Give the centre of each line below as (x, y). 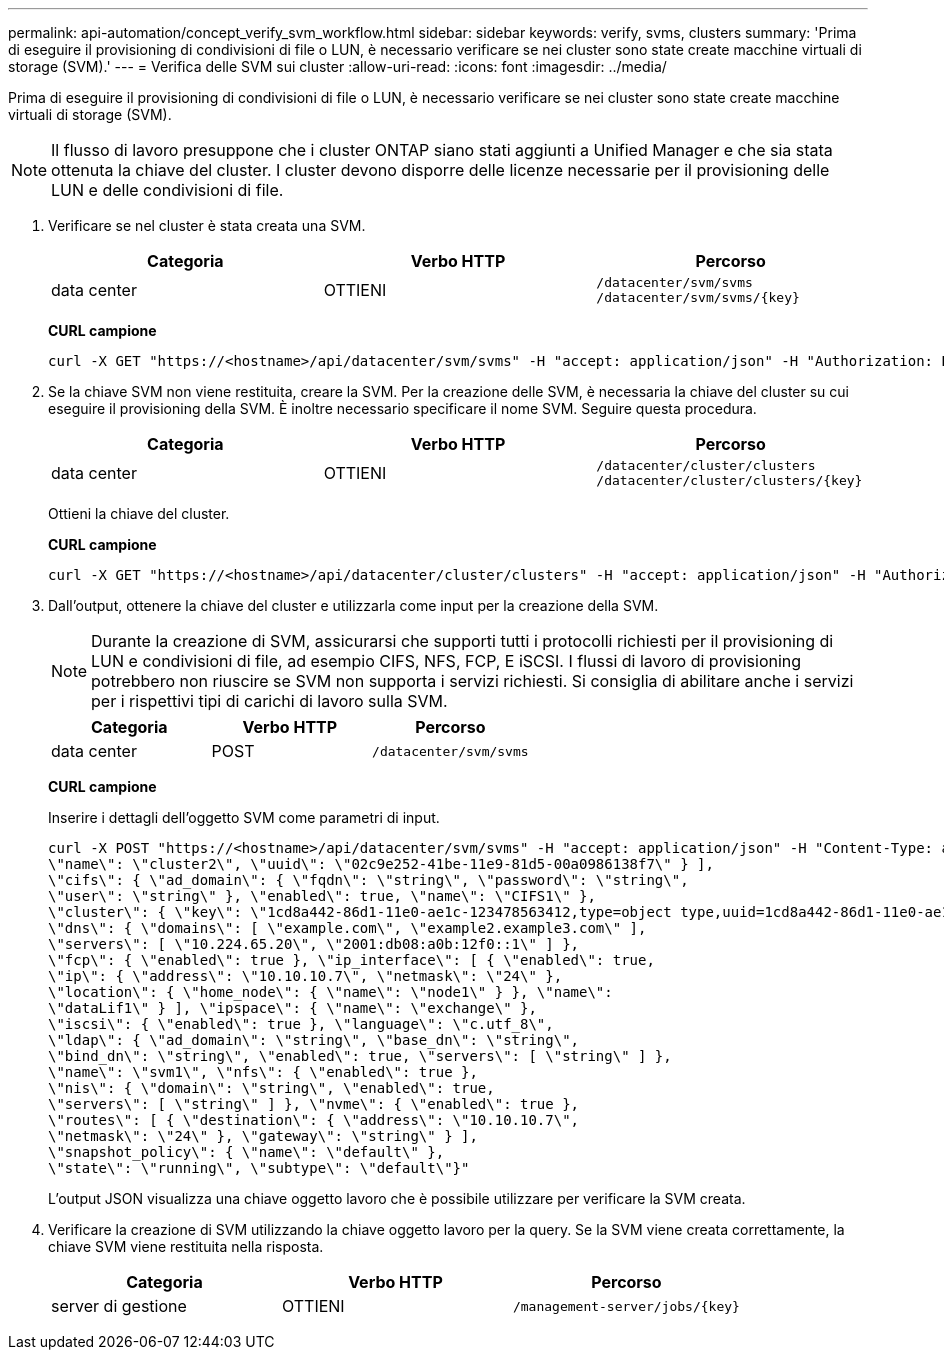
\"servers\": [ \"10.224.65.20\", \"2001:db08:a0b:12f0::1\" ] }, (314, 944)
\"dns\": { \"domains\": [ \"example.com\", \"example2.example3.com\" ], (347, 928)
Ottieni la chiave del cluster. (139, 513)
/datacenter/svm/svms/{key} (698, 297)
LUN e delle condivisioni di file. (167, 190)
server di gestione (119, 1306)
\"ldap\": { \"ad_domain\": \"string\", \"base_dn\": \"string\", (314, 1040)
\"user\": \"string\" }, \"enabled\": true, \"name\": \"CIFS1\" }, (322, 896)
